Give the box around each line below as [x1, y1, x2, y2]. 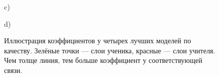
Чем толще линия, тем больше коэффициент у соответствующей [4, 55, 202, 65]
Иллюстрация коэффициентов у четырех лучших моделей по [4, 35, 191, 46]
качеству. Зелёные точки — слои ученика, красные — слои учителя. [4, 45, 215, 55]
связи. [4, 64, 22, 75]
